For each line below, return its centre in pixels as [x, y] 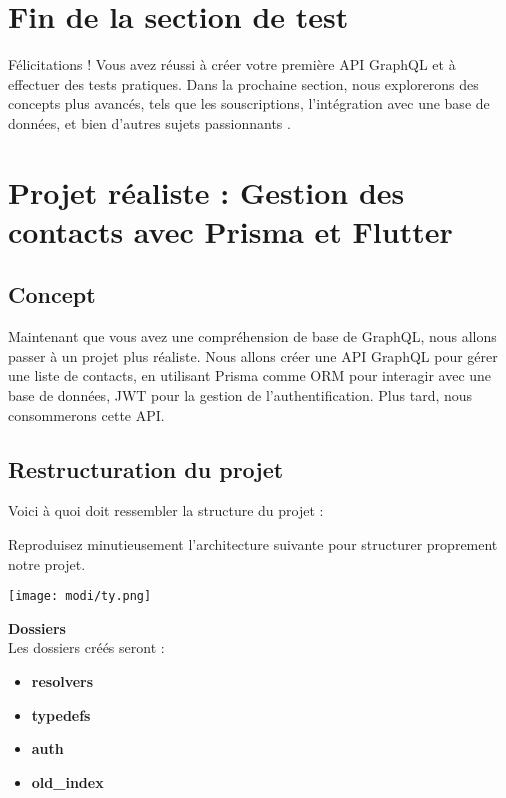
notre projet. [47, 563]
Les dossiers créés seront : [86, 647]
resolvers [62, 681]
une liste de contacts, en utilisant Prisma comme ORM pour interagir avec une [250, 375]
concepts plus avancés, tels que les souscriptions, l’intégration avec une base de [249, 103]
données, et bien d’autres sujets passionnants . [149, 122]
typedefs [61, 714]
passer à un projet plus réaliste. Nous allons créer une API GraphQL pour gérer [253, 355]
